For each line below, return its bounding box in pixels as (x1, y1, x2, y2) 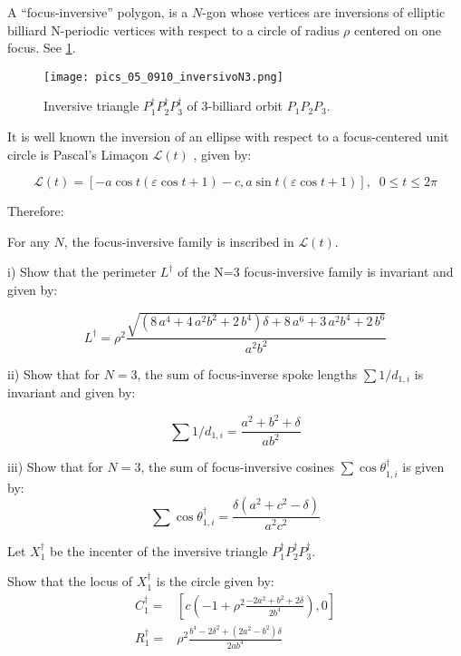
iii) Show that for (7, 457, 103, 476)
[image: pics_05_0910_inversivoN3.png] (43, 70, 283, 83)
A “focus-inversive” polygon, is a (7, 3, 188, 21)
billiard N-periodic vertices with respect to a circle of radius (7, 20, 340, 39)
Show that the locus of (7, 572, 133, 591)
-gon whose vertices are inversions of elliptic (202, 3, 446, 21)
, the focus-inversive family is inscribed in (63, 231, 294, 250)
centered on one (353, 20, 442, 39)
